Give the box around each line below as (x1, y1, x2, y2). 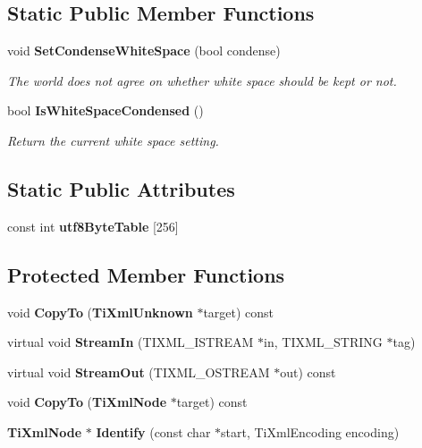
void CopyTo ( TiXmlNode (7, 393, 167, 411)
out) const (280, 362, 336, 381)
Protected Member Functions (7, 260, 285, 288)
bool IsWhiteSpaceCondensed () (7, 101, 204, 120)
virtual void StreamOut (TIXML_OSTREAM (7, 362, 270, 381)
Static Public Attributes (7, 174, 235, 202)
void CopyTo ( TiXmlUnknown (7, 302, 193, 321)
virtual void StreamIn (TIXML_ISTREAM (7, 333, 254, 351)
